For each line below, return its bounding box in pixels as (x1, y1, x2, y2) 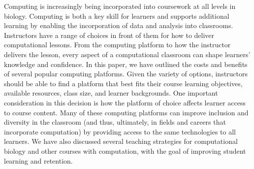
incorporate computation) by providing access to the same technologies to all (4, 126, 236, 136)
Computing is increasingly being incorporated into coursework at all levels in (4, 1, 236, 11)
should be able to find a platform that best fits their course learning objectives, (4, 78, 243, 88)
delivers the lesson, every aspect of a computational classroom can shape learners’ (4, 49, 251, 59)
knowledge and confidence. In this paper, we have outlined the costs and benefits (4, 59, 248, 69)
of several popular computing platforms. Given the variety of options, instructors (4, 68, 248, 79)
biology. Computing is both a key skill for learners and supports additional (4, 10, 229, 21)
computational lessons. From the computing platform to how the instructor (4, 39, 231, 50)
